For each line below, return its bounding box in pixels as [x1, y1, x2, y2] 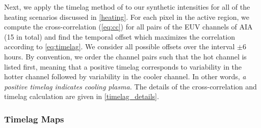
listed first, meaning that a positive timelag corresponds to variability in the [4, 61, 242, 72]
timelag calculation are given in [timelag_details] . [4, 91, 159, 102]
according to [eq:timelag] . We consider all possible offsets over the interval [4, 41, 235, 52]
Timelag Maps [4, 112, 64, 125]
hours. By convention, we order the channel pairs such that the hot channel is [4, 51, 247, 61]
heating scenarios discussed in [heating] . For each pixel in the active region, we [4, 11, 249, 22]
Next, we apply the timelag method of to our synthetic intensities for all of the [4, 2, 250, 12]
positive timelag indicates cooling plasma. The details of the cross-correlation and [4, 81, 257, 91]
